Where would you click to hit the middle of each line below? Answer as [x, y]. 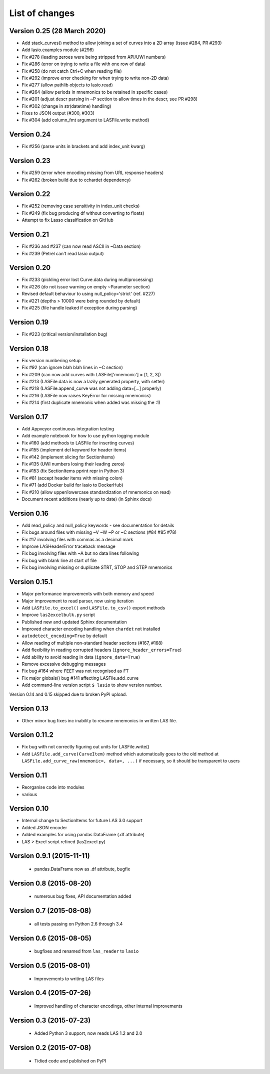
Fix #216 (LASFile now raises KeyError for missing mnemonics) [86, 395]
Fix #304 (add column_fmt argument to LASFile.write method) [85, 120]
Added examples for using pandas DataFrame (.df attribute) [83, 835]
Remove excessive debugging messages [64, 664]
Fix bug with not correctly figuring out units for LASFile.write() [85, 747]
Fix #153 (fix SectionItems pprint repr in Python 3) [73, 471]
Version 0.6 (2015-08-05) [50, 938]
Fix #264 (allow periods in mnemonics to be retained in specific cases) [95, 92]
